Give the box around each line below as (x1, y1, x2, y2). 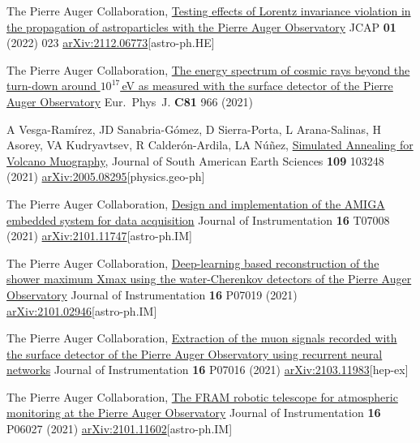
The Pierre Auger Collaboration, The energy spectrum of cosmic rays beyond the (6, 61, 410, 78)
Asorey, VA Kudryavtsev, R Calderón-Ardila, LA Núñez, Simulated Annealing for (6, 136, 414, 153)
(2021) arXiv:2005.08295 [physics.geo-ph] (6, 168, 205, 185)
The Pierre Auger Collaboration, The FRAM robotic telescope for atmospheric (6, 388, 398, 405)
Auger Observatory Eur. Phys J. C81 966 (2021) (6, 92, 253, 110)
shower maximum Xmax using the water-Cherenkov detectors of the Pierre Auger (6, 270, 412, 287)
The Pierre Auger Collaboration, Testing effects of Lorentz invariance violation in (6, 2, 411, 19)
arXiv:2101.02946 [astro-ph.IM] (6, 302, 157, 319)
